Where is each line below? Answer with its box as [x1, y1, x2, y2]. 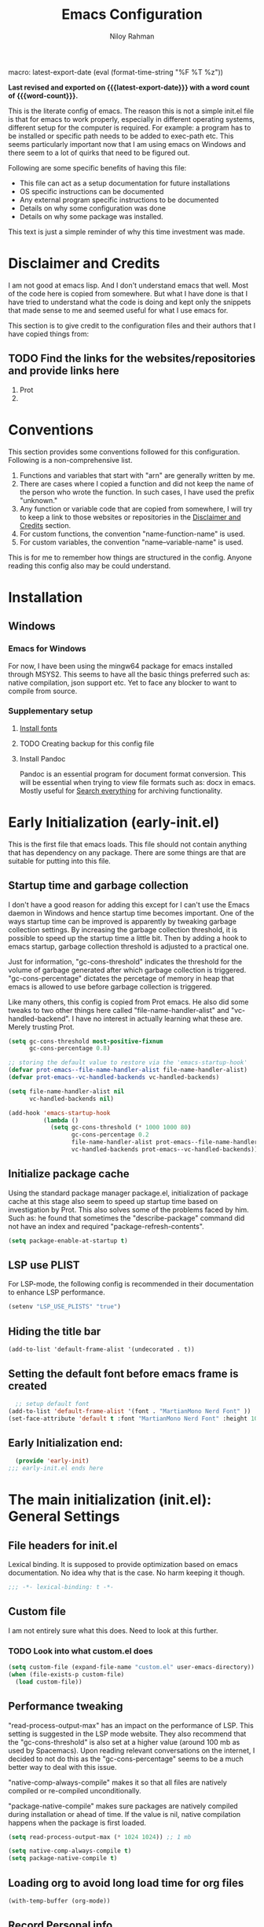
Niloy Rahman [109, 31, 155, 41]
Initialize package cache [8, 1167, 130, 1180]
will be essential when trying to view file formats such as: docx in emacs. [19, 777, 256, 787]
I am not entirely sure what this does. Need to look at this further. [8, 1625, 218, 1635]
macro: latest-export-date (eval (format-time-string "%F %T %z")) [8, 67, 224, 76]
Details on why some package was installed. [19, 211, 163, 221]
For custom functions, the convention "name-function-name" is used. [19, 529, 245, 538]
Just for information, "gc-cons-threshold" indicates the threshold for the [8, 956, 242, 966]
